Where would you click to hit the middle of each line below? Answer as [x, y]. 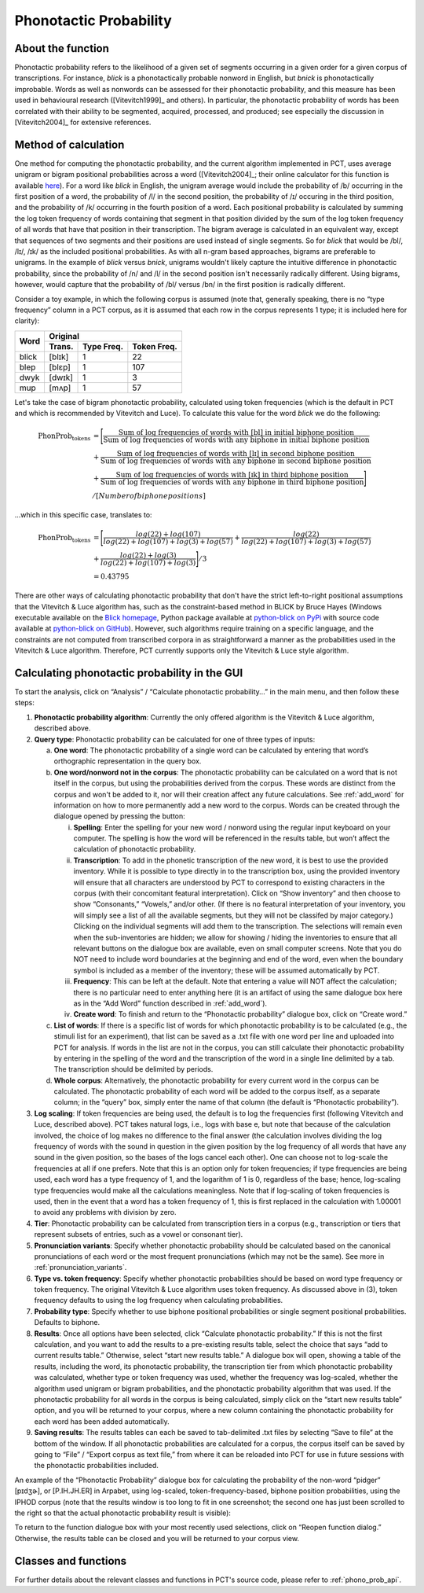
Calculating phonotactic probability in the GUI [129, 673]
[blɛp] [60, 367]
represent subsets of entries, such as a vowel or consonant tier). [139, 1234]
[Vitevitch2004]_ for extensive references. [83, 123]
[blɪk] [59, 356]
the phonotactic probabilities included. [96, 1466]
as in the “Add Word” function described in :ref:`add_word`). [170, 1003]
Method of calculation [69, 144]
